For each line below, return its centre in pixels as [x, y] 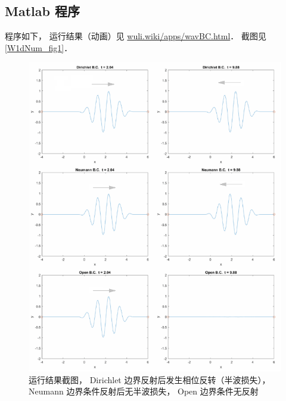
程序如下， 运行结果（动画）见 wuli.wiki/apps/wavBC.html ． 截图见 [136, 36]
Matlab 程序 [42, 11]
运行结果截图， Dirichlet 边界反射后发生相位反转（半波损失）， [150, 379]
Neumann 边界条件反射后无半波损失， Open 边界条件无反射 [144, 391]
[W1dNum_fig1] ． [39, 47]
